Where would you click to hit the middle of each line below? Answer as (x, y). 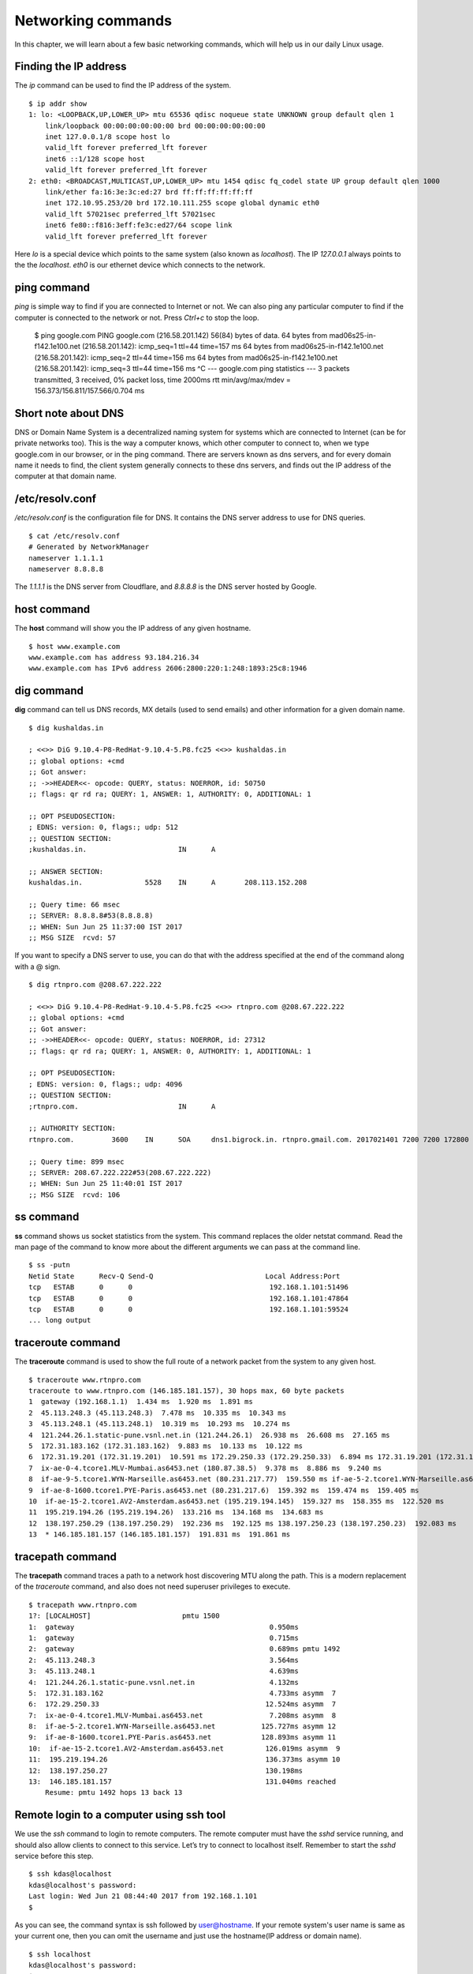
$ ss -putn (50, 1265)
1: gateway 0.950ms (164, 1627)
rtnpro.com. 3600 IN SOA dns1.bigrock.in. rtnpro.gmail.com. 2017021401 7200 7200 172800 (249, 1139)
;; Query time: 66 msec (74, 904)
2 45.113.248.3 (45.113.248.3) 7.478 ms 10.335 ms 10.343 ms (158, 1413)
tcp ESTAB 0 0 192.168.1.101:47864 (189, 1298)
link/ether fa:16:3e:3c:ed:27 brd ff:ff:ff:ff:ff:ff (149, 192)
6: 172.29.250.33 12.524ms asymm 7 (182, 1704)
